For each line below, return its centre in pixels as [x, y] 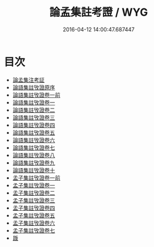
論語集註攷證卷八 [34, 155]
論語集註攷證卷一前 [36, 95]
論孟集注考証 [28, 80]
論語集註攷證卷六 [34, 140]
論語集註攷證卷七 [34, 148]
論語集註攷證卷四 [34, 125]
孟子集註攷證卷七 [34, 230]
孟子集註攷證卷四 [34, 208]
